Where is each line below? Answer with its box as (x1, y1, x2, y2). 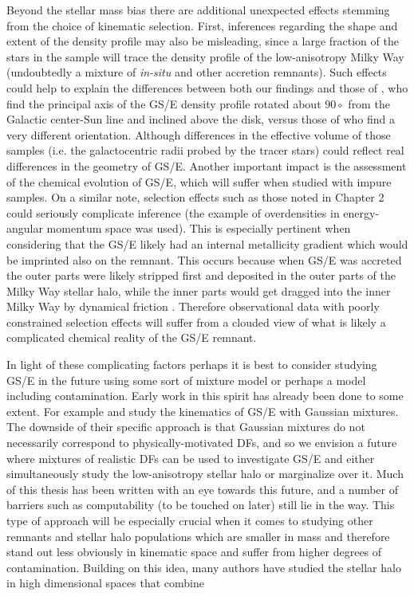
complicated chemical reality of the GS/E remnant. (6, 329, 257, 346)
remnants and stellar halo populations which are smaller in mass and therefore (6, 527, 390, 544)
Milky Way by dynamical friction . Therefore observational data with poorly (6, 298, 380, 315)
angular (6, 220, 43, 237)
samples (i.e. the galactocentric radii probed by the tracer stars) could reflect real (6, 142, 404, 159)
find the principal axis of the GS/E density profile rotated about (6, 95, 321, 112)
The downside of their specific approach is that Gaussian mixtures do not (6, 418, 365, 435)
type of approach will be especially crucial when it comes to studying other (6, 512, 373, 528)
